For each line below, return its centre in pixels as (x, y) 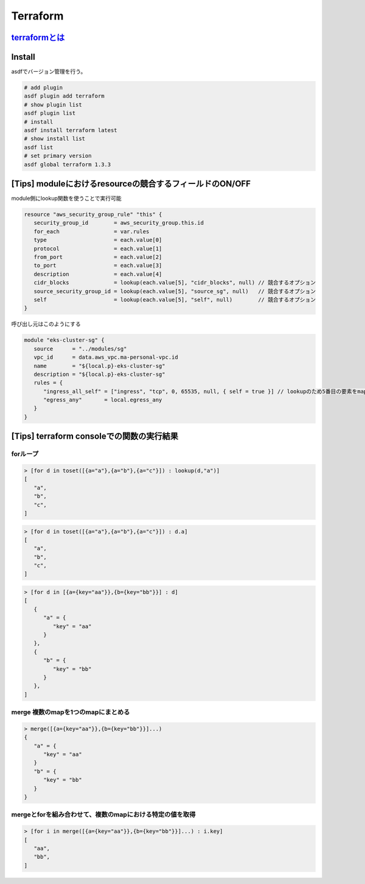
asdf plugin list (50, 113)
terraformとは (38, 37)
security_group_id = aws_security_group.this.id (119, 223)
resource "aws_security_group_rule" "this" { (93, 214)
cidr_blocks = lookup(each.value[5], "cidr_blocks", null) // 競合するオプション (175, 283)
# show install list (54, 139)
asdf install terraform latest (71, 130)
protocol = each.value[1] (98, 249)
